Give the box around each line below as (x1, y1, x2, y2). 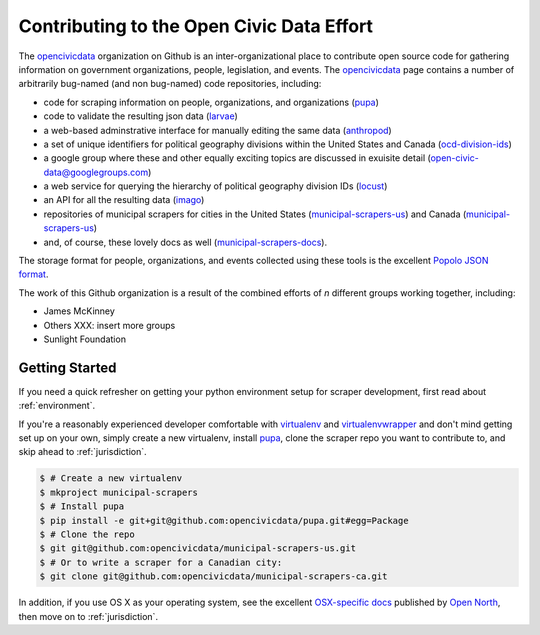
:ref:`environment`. (18, 400, 95, 412)
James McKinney (43, 305, 115, 317)
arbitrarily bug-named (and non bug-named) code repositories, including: (18, 78, 322, 90)
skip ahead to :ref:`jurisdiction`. (18, 446, 147, 458)
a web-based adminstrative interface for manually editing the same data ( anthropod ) (43, 124, 392, 136)
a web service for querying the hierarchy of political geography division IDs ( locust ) (43, 180, 388, 192)
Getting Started (18, 359, 117, 376)
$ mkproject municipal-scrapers (39, 486, 199, 498)
